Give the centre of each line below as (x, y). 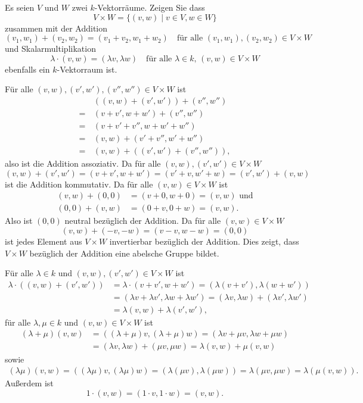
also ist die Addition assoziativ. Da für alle (83, 163)
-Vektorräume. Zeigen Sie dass (150, 7)
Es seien (20, 7)
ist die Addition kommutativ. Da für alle (79, 184)
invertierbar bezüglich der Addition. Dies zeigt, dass (204, 241)
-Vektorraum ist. (87, 69)
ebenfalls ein (27, 69)
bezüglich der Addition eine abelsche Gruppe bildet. (124, 253)
